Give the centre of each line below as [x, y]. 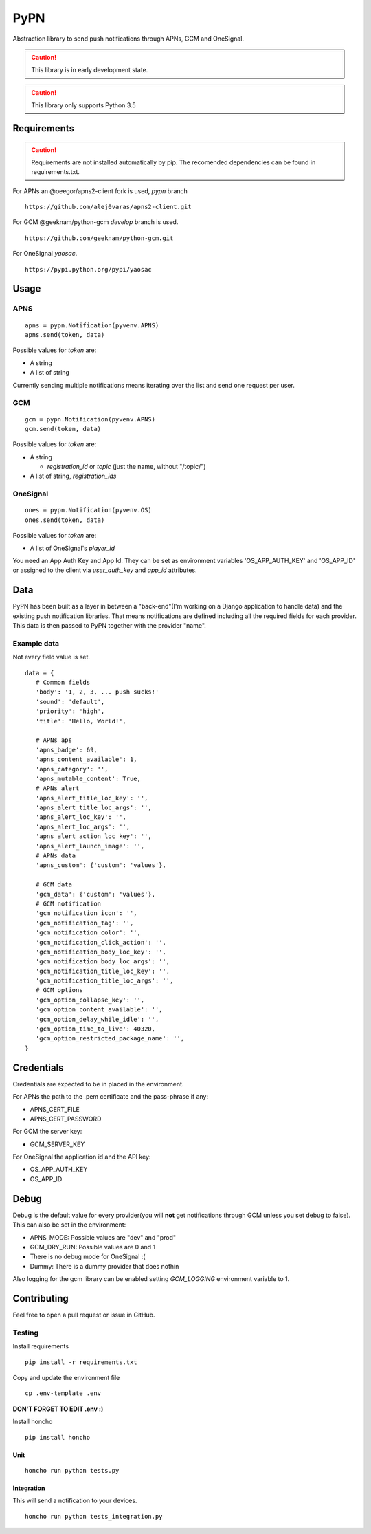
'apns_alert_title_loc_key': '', [92, 798]
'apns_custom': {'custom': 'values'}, [101, 865]
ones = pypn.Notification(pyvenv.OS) [89, 510]
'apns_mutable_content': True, [88, 778]
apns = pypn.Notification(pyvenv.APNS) [92, 325]
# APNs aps [54, 740]
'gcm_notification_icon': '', [86, 913]
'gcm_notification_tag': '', [85, 923]
